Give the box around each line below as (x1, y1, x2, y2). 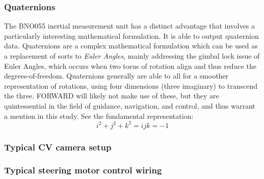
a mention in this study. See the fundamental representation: (4, 110, 194, 121)
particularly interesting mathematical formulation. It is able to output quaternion (4, 30, 259, 41)
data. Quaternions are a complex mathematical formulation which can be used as (4, 40, 258, 51)
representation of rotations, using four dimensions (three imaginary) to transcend (4, 80, 257, 91)
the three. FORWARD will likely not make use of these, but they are (4, 90, 219, 101)
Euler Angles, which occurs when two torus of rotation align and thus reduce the (4, 60, 256, 71)
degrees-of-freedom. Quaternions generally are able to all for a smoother (4, 70, 229, 81)
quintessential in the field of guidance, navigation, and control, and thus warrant (4, 100, 255, 111)
